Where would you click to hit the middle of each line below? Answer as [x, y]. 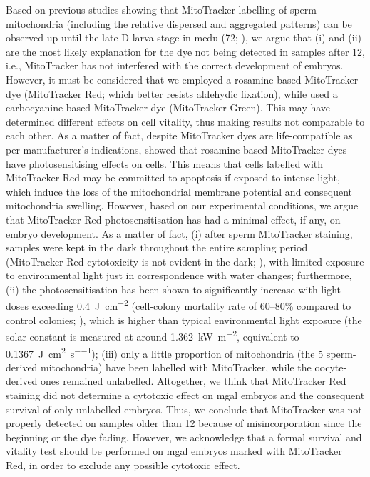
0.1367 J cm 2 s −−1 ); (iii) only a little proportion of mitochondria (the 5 [165, 352]
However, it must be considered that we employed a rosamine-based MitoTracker [182, 79]
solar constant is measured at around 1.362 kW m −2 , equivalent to [153, 335]
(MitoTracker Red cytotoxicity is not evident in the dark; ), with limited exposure [185, 261]
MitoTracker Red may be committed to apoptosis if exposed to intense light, [173, 177]
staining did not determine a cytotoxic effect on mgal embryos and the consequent [185, 395]
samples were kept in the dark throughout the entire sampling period [157, 247]
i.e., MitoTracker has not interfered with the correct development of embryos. [175, 65]
